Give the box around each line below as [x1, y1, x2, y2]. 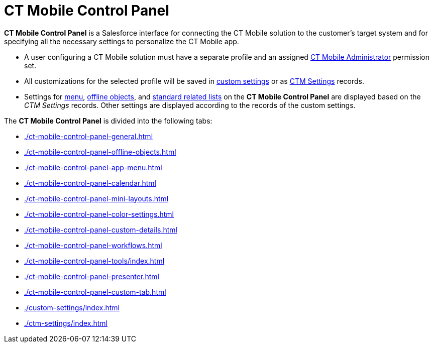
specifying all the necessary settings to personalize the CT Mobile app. [4, 37, 239, 46]
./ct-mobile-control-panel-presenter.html [24, 272, 159, 281]
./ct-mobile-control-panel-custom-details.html [24, 225, 177, 234]
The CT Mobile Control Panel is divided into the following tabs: [4, 116, 212, 125]
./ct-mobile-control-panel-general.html [24, 132, 153, 141]
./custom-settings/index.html [24, 303, 120, 312]
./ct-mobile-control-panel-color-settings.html [24, 209, 174, 218]
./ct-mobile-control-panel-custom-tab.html [24, 287, 166, 296]
